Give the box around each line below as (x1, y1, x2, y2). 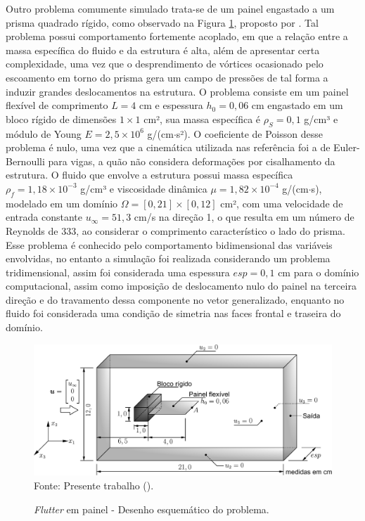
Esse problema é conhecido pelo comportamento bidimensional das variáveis (6, 237, 333, 252)
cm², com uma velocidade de (220, 195, 343, 210)
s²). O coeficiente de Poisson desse (176, 126, 323, 141)
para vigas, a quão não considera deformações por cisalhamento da (48, 153, 335, 168)
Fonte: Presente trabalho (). (34, 477, 154, 492)
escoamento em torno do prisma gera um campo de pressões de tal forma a (6, 70, 328, 84)
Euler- (333, 140, 360, 155)
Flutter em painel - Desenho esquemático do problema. (34, 501, 269, 516)
